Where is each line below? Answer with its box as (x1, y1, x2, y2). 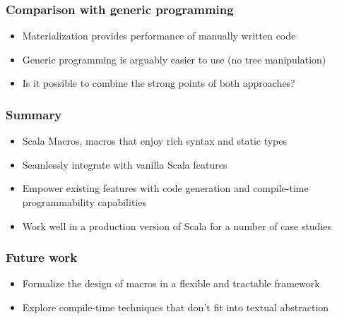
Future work (6, 248, 78, 266)
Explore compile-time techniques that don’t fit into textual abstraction (22, 300, 329, 314)
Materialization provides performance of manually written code (22, 28, 296, 43)
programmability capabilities (22, 195, 146, 209)
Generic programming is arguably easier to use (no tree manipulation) (22, 52, 326, 66)
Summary (6, 105, 62, 123)
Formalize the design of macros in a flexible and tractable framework (22, 276, 320, 291)
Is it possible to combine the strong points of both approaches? (22, 76, 295, 90)
